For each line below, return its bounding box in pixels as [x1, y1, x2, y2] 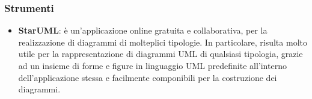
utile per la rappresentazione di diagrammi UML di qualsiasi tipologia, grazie [18, 47, 303, 60]
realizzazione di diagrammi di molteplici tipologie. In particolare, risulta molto [18, 35, 307, 48]
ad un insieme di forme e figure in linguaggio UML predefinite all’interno [18, 59, 287, 71]
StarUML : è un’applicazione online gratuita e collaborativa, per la [18, 24, 268, 37]
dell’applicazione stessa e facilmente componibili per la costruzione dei [18, 71, 277, 83]
